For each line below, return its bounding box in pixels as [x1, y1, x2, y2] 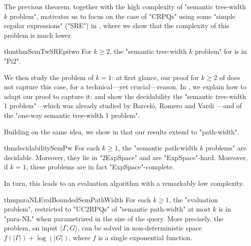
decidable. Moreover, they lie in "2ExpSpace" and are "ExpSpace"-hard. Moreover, [4, 152, 248, 162]
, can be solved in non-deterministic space [77, 223, 202, 233]
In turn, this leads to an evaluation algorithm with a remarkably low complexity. [4, 178, 244, 188]
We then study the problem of [4, 72, 94, 82]
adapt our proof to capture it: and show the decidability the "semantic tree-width [4, 91, 246, 101]
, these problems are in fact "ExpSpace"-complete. [26, 162, 174, 172]
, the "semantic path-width [118, 143, 198, 153]
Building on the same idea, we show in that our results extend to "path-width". [4, 126, 239, 136]
